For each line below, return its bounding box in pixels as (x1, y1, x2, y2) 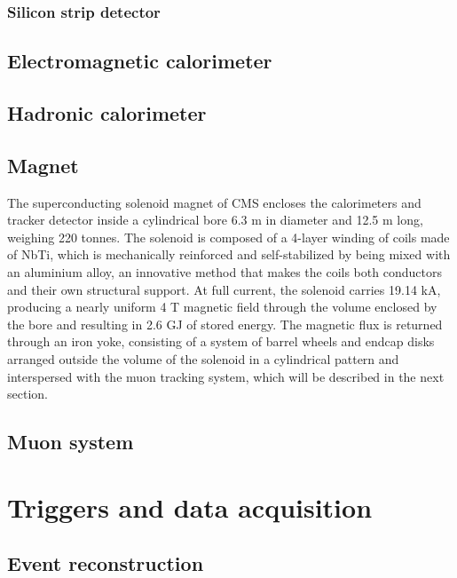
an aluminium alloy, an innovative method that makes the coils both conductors (7, 262, 442, 281)
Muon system (7, 428, 134, 455)
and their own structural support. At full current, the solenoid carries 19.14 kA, (7, 280, 441, 298)
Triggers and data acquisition (7, 488, 373, 525)
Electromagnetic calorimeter (7, 47, 272, 75)
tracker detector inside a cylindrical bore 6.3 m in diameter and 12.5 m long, (7, 210, 423, 229)
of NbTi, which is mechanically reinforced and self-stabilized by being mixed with (7, 245, 451, 264)
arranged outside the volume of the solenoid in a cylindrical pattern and (7, 349, 399, 368)
